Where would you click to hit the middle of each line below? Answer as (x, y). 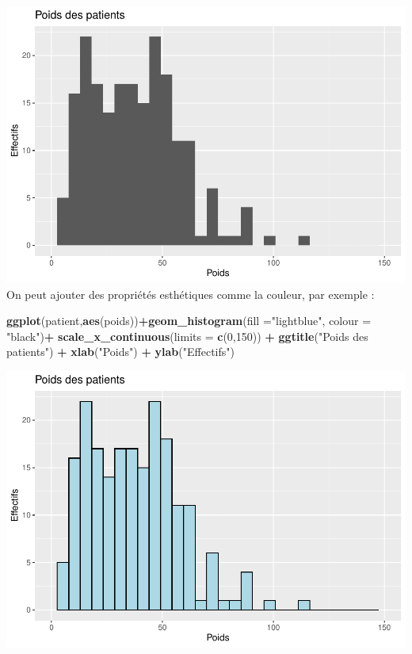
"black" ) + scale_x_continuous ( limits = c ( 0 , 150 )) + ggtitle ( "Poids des (187, 336)
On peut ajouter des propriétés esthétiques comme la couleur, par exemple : (191, 294)
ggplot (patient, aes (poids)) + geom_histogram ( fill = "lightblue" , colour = (189, 321)
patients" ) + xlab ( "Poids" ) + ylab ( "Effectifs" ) (120, 352)
